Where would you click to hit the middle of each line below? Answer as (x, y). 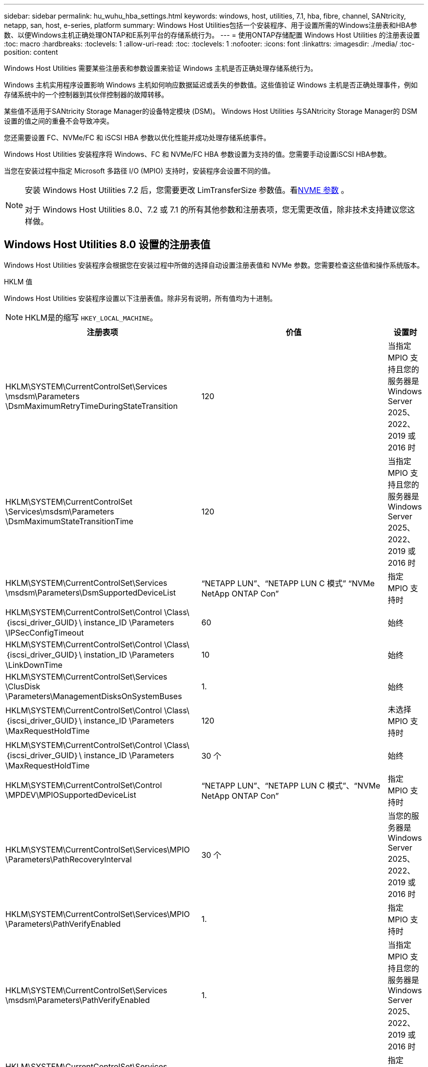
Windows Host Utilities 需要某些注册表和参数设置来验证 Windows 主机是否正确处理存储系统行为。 (161, 68)
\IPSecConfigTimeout (45, 632)
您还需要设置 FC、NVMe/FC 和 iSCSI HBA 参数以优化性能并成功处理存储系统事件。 (137, 138)
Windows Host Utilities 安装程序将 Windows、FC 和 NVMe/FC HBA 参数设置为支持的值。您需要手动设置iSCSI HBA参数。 (197, 154)
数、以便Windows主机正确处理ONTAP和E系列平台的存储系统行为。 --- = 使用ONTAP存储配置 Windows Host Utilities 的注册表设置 (212, 35)
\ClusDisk (23, 686)
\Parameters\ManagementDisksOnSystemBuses (94, 696)
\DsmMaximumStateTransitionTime (69, 521)
